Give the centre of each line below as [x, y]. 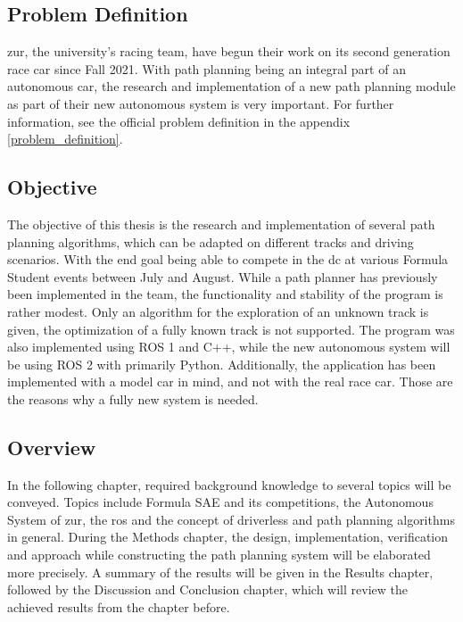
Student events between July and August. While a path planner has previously [223, 276]
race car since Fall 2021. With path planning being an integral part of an [207, 68]
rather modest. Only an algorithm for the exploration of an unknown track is [218, 311]
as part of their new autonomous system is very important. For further [201, 103]
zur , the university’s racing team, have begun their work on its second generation [229, 51]
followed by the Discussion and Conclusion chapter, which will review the [207, 589]
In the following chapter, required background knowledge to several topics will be [229, 484]
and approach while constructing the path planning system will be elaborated [219, 555]
